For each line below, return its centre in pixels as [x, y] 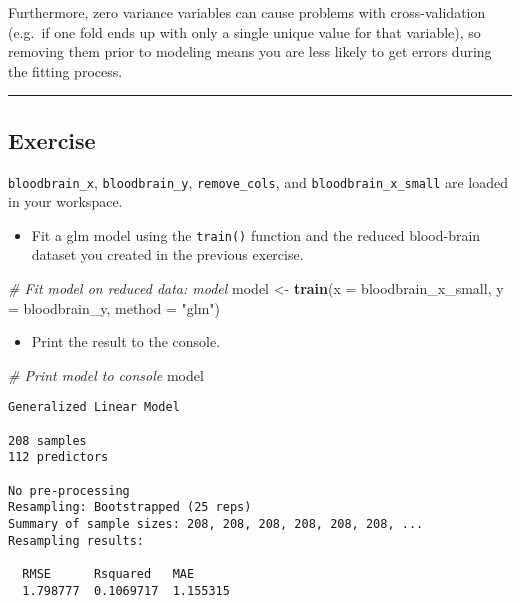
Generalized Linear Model [94, 407]
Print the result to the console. [126, 341]
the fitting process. [65, 70]
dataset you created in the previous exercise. [167, 254]
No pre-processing [69, 490]
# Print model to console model [106, 374]
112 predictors [58, 457]
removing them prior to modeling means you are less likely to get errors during [250, 51]
